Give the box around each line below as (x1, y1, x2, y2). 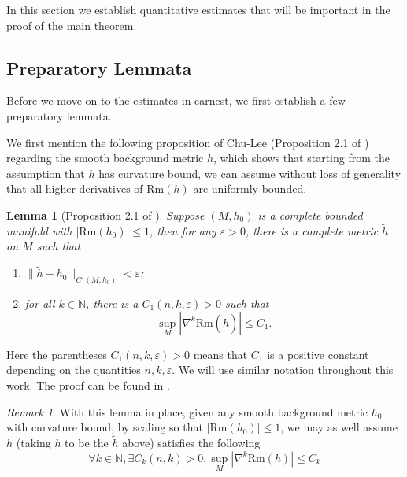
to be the (65, 434, 109, 451)
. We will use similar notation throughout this (172, 361, 394, 378)
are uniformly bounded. (193, 180, 307, 197)
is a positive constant (267, 346, 369, 362)
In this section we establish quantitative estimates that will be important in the (6, 2, 390, 17)
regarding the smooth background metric (6, 150, 204, 166)
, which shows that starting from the (213, 150, 390, 166)
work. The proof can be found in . (6, 377, 170, 394)
